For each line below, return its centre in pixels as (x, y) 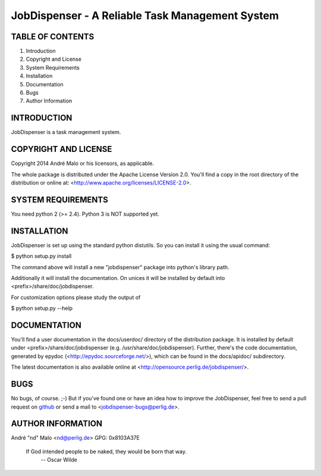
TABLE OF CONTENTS (53, 37)
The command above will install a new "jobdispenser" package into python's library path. (120, 267)
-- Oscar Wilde (59, 460)
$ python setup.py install (41, 256)
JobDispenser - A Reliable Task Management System (145, 15)
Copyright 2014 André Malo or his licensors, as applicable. (83, 163)
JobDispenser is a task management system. (66, 132)
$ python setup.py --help (42, 308)
